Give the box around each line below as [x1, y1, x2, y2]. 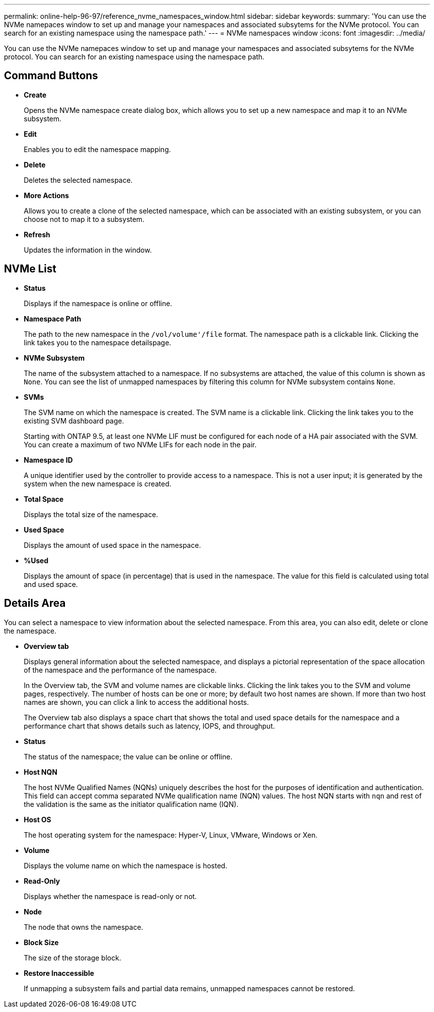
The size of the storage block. [24, 953, 121, 962]
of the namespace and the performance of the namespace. [24, 665, 217, 674]
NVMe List [4, 263, 56, 275]
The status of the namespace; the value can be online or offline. [24, 752, 232, 761]
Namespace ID [24, 455, 73, 464]
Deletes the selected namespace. [24, 175, 133, 184]
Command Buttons [4, 69, 98, 82]
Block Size [24, 938, 59, 947]
